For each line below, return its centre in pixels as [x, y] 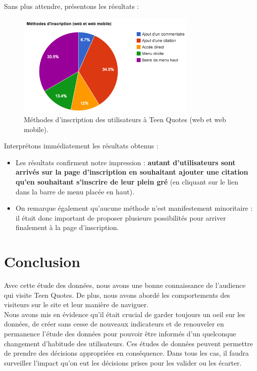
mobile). [36, 129]
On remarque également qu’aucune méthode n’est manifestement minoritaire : [134, 208]
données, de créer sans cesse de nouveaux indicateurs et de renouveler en [114, 324]
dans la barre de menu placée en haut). [75, 191]
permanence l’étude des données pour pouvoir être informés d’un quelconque [120, 333]
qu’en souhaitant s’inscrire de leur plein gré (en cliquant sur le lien [127, 181]
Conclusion [42, 261]
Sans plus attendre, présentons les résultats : [72, 6]
